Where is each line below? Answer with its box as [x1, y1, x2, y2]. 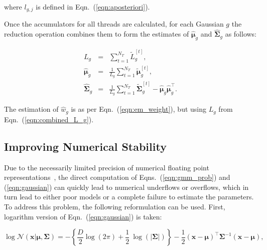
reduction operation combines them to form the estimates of [4, 29, 189, 39]
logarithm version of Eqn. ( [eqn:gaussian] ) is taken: [4, 211, 162, 221]
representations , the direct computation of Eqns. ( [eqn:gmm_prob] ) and [4, 172, 230, 182]
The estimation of [4, 104, 59, 114]
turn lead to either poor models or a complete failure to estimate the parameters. [4, 191, 254, 202]
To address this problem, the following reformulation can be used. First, [4, 201, 225, 212]
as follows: [225, 29, 257, 39]
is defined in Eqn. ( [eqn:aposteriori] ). [36, 2, 150, 12]
